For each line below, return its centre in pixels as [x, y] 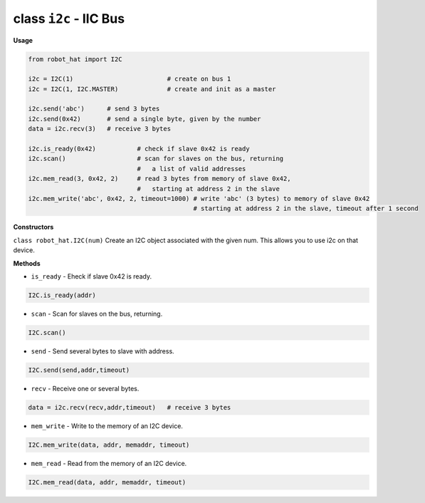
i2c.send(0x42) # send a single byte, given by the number [145, 119]
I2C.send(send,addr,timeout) [79, 370]
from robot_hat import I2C [75, 59]
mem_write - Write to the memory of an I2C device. [107, 426]
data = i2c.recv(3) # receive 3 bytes [99, 129]
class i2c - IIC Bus [69, 19]
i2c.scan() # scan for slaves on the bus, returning [156, 159]
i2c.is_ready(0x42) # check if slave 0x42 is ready [139, 149]
